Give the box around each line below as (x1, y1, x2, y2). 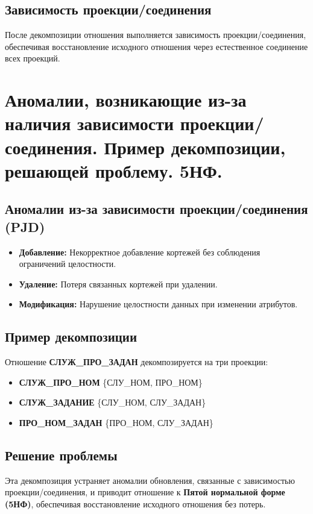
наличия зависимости (5, 111, 174, 136)
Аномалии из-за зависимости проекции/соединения (5, 199, 308, 218)
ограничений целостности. (19, 257, 116, 270)
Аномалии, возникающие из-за (5, 87, 247, 112)
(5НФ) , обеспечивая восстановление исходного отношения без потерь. (5, 497, 266, 510)
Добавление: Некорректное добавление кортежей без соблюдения (19, 245, 261, 258)
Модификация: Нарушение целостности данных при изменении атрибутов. (19, 298, 298, 310)
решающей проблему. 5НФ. (5, 158, 223, 183)
